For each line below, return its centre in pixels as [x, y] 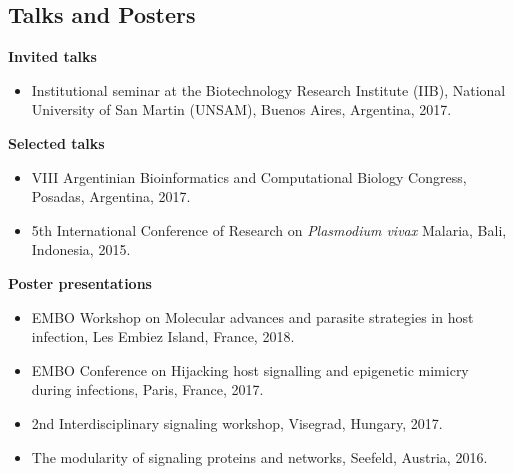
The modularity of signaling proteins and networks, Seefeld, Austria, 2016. [259, 456]
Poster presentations [80, 282]
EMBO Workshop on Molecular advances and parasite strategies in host [252, 316]
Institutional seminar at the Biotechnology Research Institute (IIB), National [268, 89]
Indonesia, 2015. [81, 249]
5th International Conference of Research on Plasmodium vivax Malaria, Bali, [269, 229]
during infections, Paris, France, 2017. [147, 389]
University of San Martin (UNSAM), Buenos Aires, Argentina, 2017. [241, 109]
